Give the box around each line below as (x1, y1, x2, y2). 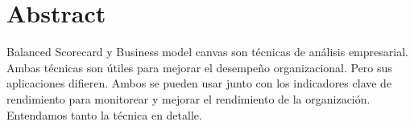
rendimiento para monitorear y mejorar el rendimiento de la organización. (6, 90, 371, 107)
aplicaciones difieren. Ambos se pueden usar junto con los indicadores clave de (6, 75, 392, 91)
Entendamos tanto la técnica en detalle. (6, 106, 202, 123)
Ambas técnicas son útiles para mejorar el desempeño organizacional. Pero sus (6, 59, 392, 75)
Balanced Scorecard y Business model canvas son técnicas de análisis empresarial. (6, 43, 408, 60)
